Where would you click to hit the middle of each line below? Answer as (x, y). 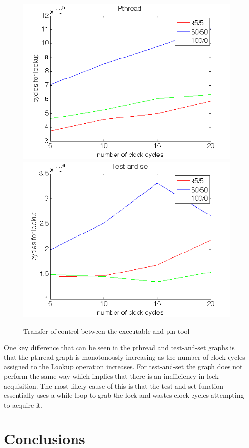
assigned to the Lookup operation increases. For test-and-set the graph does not (123, 366)
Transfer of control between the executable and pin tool (106, 331)
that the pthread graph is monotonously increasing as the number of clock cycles (124, 357)
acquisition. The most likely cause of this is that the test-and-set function (114, 385)
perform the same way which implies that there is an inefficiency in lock (111, 376)
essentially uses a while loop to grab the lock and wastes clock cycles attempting (124, 395)
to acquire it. (23, 404)
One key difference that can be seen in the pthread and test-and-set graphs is (119, 347)
